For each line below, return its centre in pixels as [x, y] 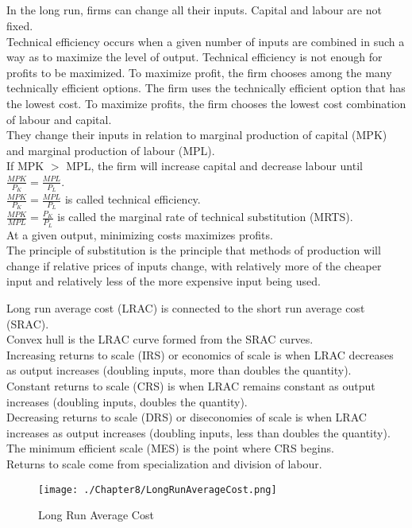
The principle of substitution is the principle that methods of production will [194, 250]
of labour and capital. [59, 119]
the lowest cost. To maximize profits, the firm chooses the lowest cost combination [206, 103]
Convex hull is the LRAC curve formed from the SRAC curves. [160, 339]
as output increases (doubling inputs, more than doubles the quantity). [179, 370]
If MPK [25, 166]
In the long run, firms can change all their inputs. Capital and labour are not [194, 10]
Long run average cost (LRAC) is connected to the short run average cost [186, 308]
